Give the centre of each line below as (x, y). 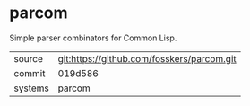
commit (30, 73)
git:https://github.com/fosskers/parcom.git (147, 58)
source (28, 58)
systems (31, 88)
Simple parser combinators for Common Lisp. (93, 38)
